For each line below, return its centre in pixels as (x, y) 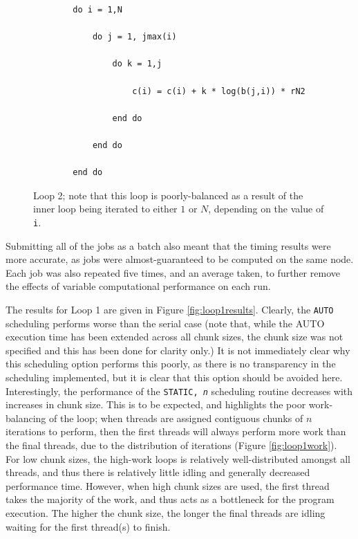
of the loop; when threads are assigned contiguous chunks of (176, 418)
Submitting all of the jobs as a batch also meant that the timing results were (168, 245)
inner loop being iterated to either (105, 209)
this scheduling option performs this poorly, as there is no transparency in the (171, 364)
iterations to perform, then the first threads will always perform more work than (176, 431)
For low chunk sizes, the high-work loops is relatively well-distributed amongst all (178, 458)
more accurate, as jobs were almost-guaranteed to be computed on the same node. (180, 259)
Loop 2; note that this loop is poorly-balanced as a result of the (168, 195)
